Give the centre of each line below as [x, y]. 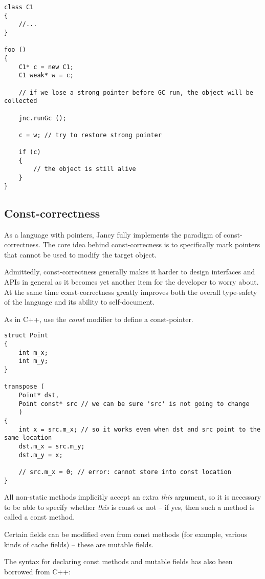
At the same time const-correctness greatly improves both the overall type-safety [131, 292]
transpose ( [24, 387]
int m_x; [33, 352]
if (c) [30, 152]
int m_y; [33, 361]
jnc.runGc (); [42, 118]
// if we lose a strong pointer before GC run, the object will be [136, 92]
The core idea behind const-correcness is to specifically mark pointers [151, 244]
